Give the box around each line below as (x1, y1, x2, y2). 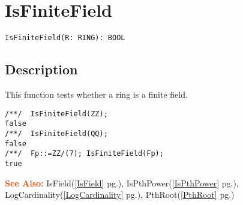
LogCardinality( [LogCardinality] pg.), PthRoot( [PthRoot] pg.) (5, 188, 235, 201)
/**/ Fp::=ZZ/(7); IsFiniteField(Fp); (5, 149, 164, 158)
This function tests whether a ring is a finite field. (5, 88, 188, 100)
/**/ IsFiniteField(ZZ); (5, 109, 108, 118)
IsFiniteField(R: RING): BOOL (5, 34, 125, 43)
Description (5, 60, 78, 79)
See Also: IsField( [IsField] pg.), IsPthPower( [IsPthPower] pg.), (5, 176, 239, 189)
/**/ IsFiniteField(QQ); (5, 129, 108, 138)
